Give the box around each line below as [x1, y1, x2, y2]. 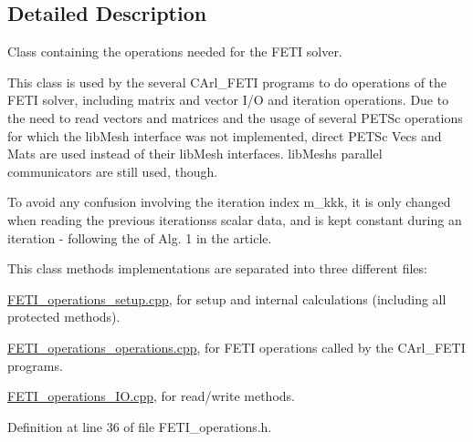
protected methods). [7, 307, 121, 326]
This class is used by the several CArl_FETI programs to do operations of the [7, 72, 447, 91]
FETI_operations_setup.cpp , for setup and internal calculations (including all [7, 289, 447, 308]
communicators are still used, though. [7, 161, 218, 180]
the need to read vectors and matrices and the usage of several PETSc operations [7, 108, 463, 127]
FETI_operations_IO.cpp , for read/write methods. [7, 386, 295, 406]
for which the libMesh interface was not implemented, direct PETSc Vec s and [7, 126, 442, 145]
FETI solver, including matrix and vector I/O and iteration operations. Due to [7, 90, 449, 109]
